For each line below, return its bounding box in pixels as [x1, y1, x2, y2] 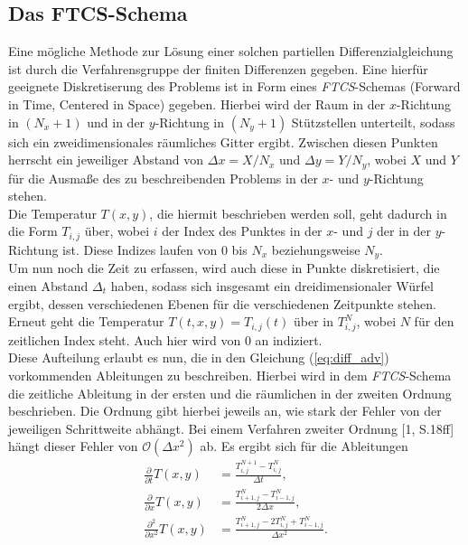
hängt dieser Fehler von [8, 437, 138, 456]
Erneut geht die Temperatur [8, 312, 164, 331]
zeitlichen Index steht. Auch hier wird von [8, 330, 241, 349]
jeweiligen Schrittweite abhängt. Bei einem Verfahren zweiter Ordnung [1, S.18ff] [8, 418, 454, 437]
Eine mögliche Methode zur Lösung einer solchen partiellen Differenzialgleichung [8, 42, 454, 61]
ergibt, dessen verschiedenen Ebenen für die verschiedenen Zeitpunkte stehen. [8, 294, 437, 313]
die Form [8, 221, 58, 240]
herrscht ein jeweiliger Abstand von [8, 150, 204, 169]
